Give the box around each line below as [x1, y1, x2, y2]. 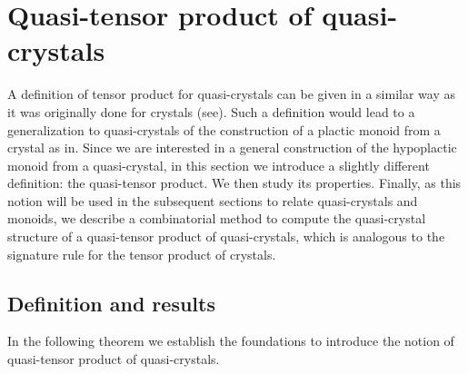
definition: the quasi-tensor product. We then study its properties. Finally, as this [7, 173, 462, 192]
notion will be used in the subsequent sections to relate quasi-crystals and [7, 191, 418, 210]
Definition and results [7, 289, 215, 317]
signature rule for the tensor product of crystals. [7, 244, 276, 263]
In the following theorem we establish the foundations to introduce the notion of [7, 331, 454, 350]
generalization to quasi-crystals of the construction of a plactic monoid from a [7, 120, 441, 139]
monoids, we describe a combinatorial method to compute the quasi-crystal [7, 209, 426, 228]
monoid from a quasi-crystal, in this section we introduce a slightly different [7, 155, 430, 174]
